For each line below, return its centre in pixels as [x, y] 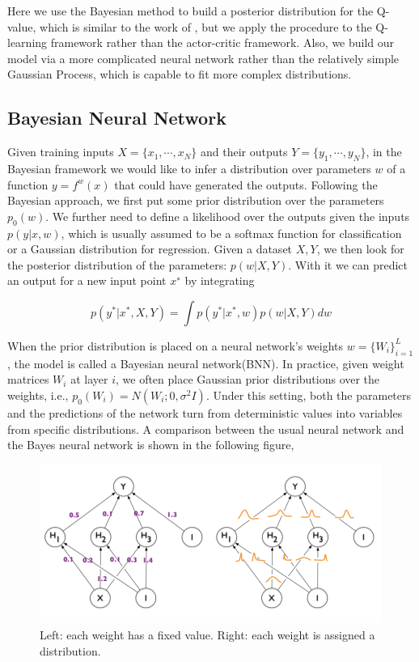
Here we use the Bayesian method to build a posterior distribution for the [190, 11]
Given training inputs [61, 152]
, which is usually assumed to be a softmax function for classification [231, 233]
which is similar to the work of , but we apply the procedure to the [206, 26]
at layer [89, 379]
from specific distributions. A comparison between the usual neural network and [206, 429]
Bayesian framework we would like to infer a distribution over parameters [189, 168]
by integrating [220, 280]
